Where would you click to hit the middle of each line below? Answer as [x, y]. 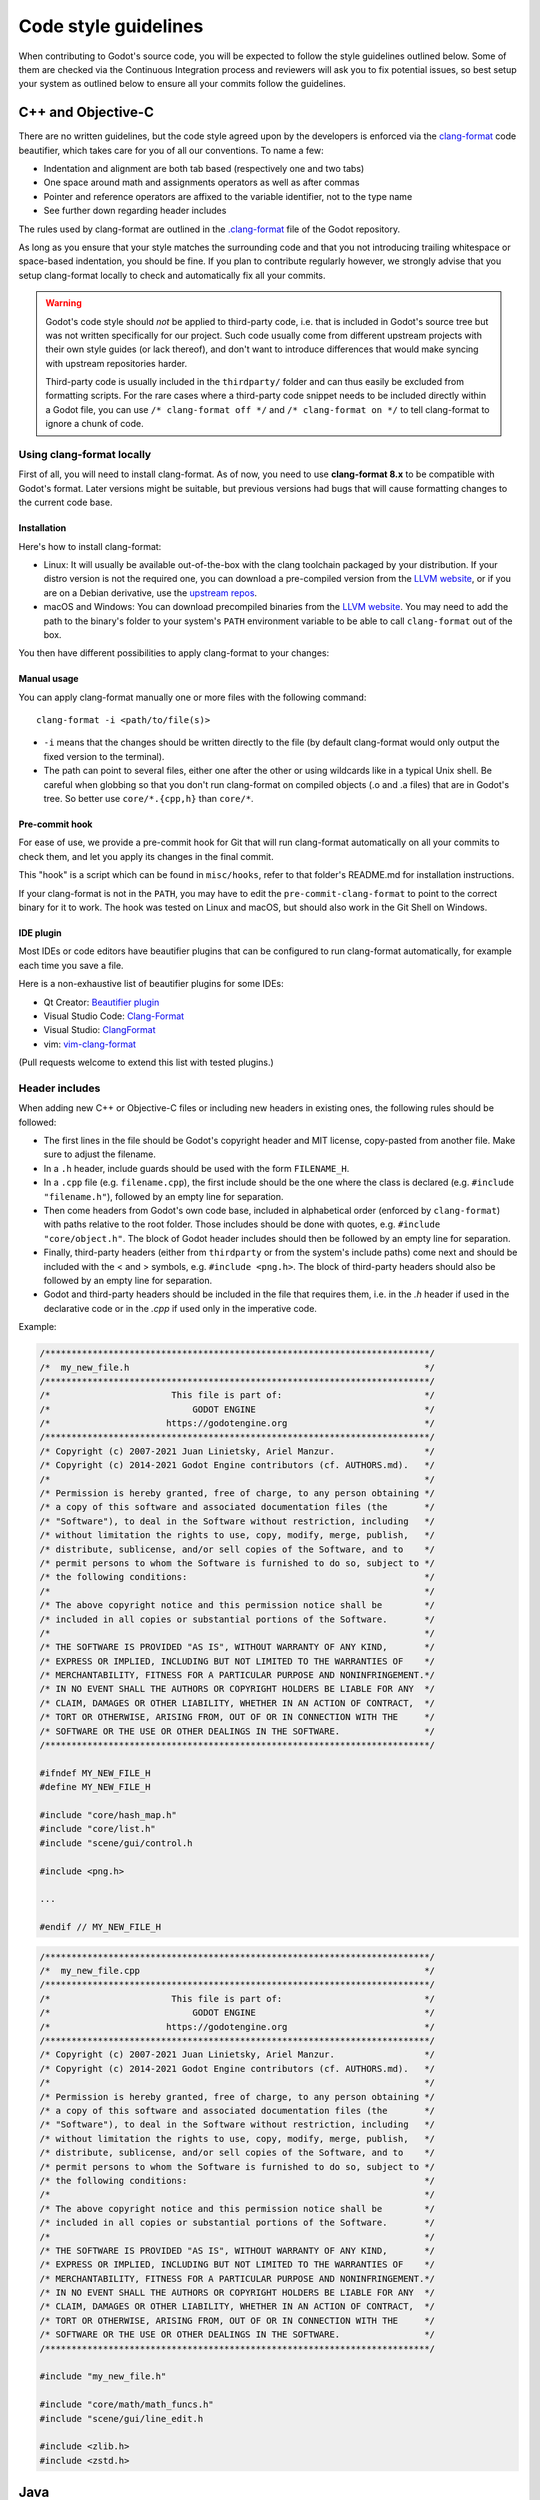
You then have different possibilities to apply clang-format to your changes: [174, 653]
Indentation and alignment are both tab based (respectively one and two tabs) [204, 169]
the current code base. [65, 502]
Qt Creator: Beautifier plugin [101, 1002]
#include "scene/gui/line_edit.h [121, 2418]
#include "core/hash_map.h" [108, 1815]
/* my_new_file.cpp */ [237, 1971]
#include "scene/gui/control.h [116, 1843]
